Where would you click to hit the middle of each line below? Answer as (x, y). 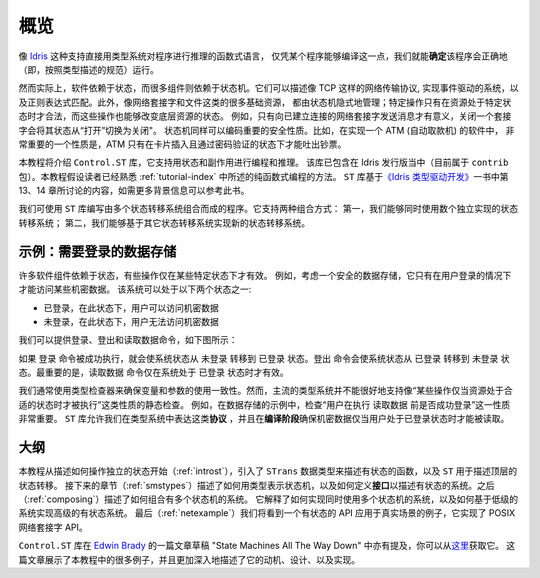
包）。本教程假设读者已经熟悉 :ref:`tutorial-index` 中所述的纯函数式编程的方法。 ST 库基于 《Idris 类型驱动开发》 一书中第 (263, 176)
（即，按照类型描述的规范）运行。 (88, 69)
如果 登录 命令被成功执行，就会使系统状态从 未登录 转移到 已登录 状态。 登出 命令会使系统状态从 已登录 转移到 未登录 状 (264, 358)
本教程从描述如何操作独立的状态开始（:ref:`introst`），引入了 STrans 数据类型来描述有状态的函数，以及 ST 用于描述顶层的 (268, 471)
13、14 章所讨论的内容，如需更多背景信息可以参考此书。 (134, 191)
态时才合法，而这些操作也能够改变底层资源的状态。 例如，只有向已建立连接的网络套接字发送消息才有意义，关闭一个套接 (265, 116)
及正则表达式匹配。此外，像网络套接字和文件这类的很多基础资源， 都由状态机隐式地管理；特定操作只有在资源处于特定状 (265, 102)
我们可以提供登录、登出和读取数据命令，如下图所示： (128, 340)
